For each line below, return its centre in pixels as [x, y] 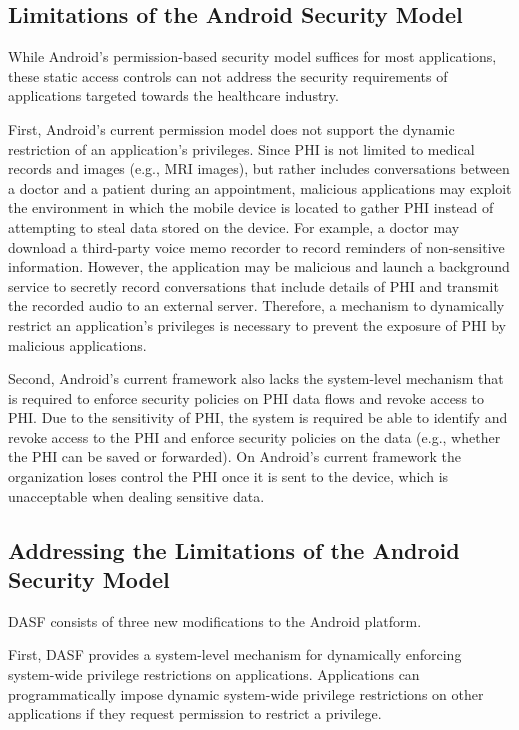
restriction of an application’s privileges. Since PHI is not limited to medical [241, 148]
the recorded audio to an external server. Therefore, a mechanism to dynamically [256, 305]
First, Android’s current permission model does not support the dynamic [231, 128]
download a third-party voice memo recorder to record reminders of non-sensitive [256, 246]
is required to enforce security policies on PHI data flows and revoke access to [246, 397]
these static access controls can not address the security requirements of [228, 75]
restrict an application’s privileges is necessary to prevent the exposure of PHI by [257, 324]
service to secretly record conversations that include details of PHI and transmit [253, 285]
